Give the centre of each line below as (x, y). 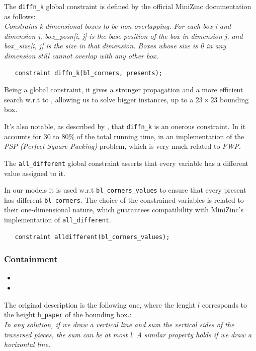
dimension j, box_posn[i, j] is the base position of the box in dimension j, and (123, 36)
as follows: (20, 16)
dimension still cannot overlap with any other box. (81, 56)
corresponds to (225, 304)
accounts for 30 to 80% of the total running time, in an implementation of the (124, 136)
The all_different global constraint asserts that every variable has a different (126, 163)
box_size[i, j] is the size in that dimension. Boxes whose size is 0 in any (115, 46)
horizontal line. (27, 344)
